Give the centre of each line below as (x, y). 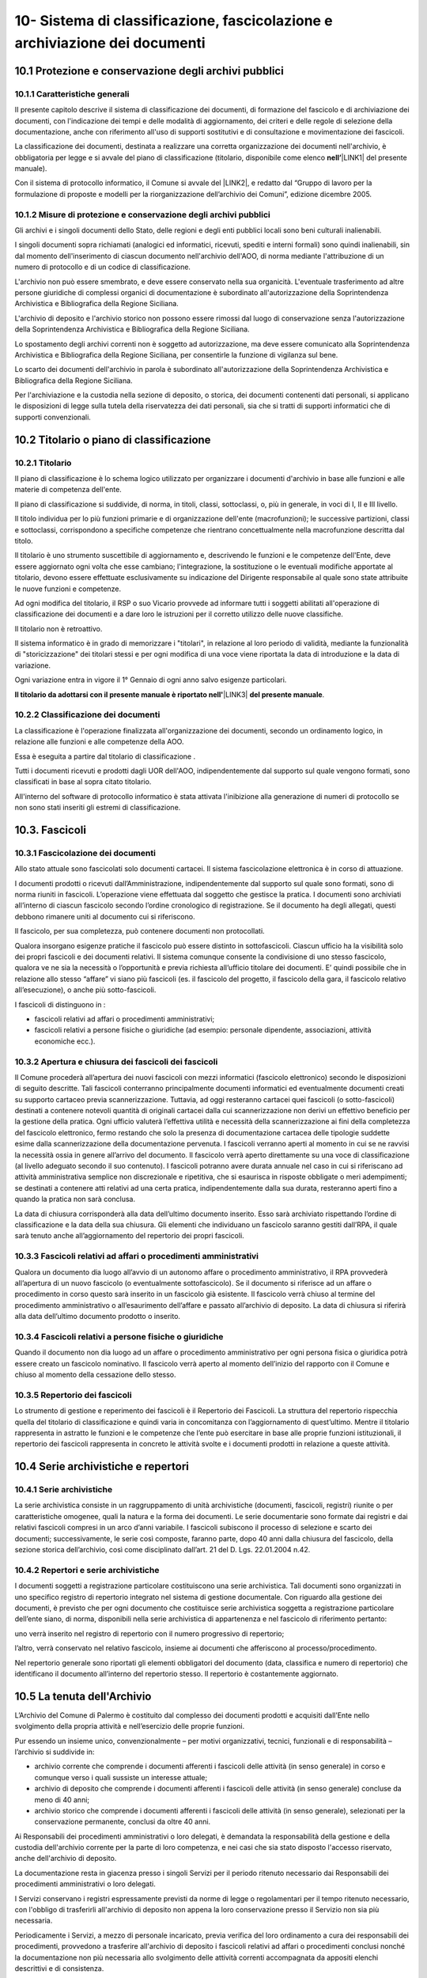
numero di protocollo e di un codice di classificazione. (103, 267)
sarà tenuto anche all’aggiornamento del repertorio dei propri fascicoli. (129, 1236)
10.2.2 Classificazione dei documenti (87, 714)
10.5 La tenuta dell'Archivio (83, 1696)
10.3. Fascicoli (51, 830)
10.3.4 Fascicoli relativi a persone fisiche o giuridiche (119, 1336)
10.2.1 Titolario (43, 463)
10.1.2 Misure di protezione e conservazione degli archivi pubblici (142, 214)
